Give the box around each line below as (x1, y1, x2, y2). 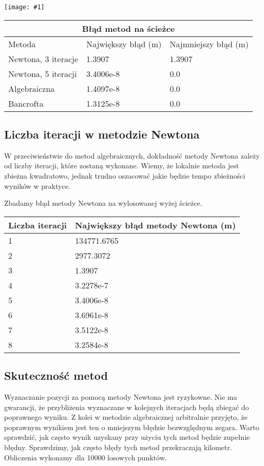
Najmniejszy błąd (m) (169, 37, 249, 50)
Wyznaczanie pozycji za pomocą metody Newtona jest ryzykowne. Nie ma (4, 392, 237, 402)
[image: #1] (4, 4, 45, 11)
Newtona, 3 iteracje (8, 52, 79, 65)
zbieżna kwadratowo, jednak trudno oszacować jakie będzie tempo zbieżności (4, 170, 246, 181)
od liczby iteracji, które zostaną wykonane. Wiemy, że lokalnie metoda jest (4, 160, 239, 171)
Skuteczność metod (4, 367, 108, 383)
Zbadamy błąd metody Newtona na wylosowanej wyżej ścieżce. (4, 198, 202, 208)
